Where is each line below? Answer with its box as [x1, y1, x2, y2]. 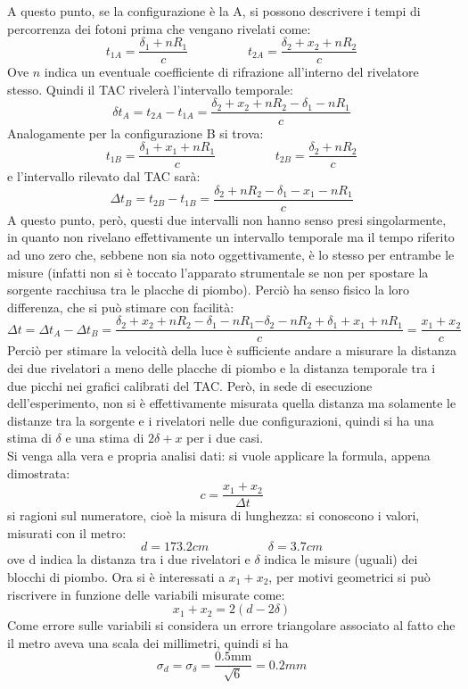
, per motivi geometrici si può [268, 568, 431, 586]
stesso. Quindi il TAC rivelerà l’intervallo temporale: [7, 79, 293, 98]
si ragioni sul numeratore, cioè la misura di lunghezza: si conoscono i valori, [7, 506, 420, 525]
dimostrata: [7, 463, 70, 482]
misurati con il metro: [7, 523, 127, 542]
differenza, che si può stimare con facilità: [7, 297, 234, 316]
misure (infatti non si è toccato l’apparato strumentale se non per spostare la [7, 262, 429, 281]
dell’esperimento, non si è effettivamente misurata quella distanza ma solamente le [7, 394, 456, 412]
